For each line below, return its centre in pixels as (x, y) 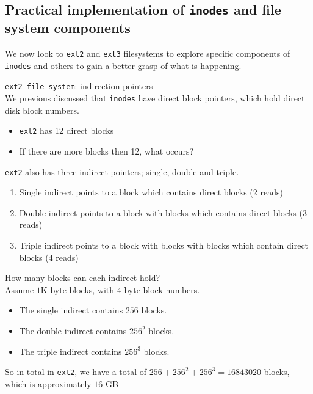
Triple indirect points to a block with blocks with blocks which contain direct (164, 245)
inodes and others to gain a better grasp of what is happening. (123, 65)
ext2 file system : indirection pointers (79, 86)
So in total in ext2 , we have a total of (76, 372)
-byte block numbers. (160, 289)
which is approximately (48, 383)
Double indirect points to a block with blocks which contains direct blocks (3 (163, 212)
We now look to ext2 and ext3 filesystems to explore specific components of (148, 53)
